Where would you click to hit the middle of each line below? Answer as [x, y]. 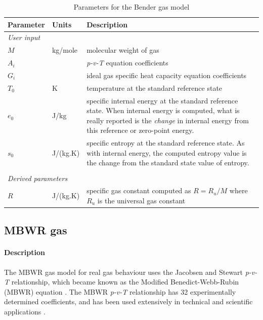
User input [24, 37]
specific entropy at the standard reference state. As [166, 143]
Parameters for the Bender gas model [131, 7]
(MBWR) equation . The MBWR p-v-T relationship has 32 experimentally [120, 291]
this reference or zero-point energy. [140, 130]
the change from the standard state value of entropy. [168, 163]
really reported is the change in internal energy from [168, 120]
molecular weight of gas [123, 50]
